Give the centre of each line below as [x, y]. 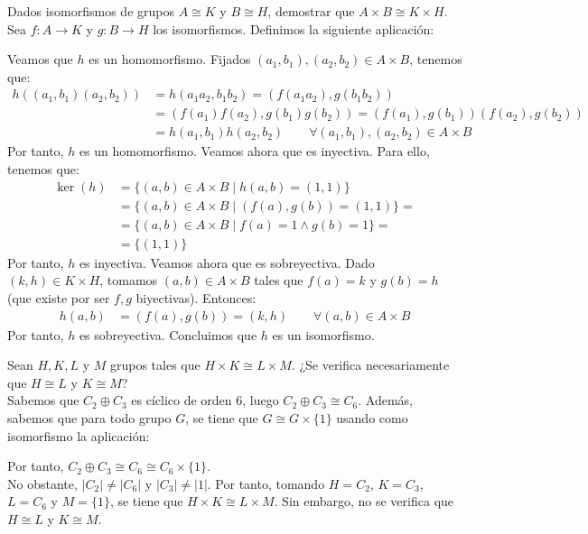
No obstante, [42, 483]
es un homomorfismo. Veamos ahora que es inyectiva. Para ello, [254, 151]
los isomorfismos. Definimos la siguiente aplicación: [294, 28]
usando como [372, 417]
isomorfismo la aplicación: [79, 435]
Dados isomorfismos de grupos [91, 11]
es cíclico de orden [182, 400]
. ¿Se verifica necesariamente [370, 365]
